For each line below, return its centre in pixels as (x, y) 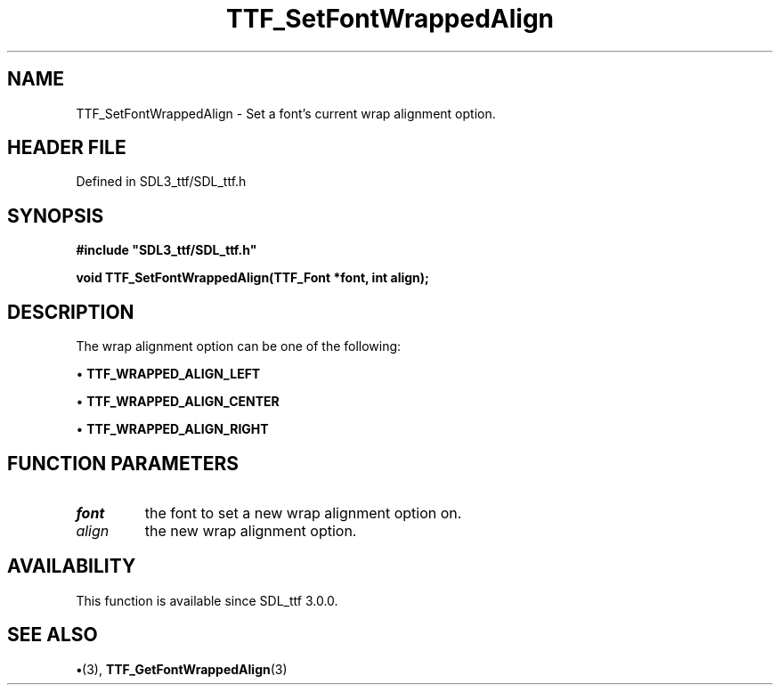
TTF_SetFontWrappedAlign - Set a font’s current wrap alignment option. (286, 113)
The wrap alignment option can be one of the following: (239, 346)
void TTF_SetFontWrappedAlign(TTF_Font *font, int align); (252, 278)
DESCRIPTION (71, 312)
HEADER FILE (67, 148)
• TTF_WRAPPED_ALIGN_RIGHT (172, 429)
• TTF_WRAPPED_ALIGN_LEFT (168, 374)
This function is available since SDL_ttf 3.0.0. (207, 600)
